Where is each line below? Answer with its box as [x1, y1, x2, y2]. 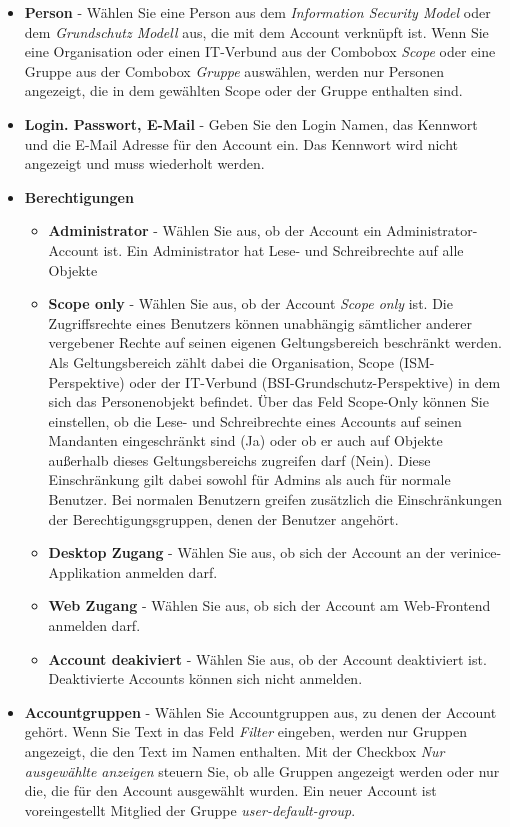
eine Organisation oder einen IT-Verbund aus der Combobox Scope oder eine [24, 41, 496, 62]
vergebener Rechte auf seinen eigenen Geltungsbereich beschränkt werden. [48, 332, 502, 353]
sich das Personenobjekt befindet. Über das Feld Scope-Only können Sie [48, 391, 489, 412]
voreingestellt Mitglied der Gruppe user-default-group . [24, 799, 356, 820]
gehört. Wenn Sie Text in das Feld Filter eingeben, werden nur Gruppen [24, 721, 467, 742]
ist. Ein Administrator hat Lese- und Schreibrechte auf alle [103, 239, 464, 260]
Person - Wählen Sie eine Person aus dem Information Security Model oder [24, 2, 491, 22]
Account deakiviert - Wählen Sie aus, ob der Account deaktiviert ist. [48, 648, 487, 669]
